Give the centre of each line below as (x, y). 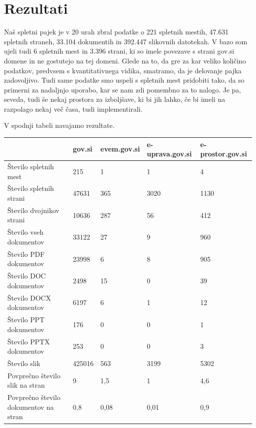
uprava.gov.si (169, 154)
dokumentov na (31, 407)
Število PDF (26, 254)
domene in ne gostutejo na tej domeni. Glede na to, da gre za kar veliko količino (125, 60)
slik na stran (26, 385)
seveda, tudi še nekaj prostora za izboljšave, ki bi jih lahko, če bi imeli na (115, 99)
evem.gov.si (120, 149)
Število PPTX (29, 341)
